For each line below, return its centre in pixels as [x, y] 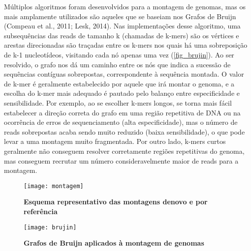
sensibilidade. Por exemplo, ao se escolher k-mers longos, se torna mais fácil [118, 102]
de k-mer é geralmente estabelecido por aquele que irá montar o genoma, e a [119, 83]
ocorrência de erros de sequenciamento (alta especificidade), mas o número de [121, 122]
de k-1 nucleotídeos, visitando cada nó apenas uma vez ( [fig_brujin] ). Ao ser [119, 54]
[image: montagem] [54, 186]
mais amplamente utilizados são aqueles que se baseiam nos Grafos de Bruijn [120, 16]
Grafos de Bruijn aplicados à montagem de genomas [114, 243]
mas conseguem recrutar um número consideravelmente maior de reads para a [121, 160]
